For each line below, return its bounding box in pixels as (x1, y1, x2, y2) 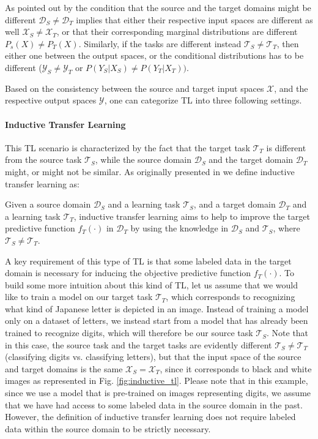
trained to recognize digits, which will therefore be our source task (5, 326, 253, 339)
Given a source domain (5, 198, 91, 211)
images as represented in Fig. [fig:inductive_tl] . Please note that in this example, (5, 374, 308, 387)
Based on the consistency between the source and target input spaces (5, 81, 264, 94)
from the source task (5, 153, 82, 166)
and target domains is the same (5, 362, 123, 375)
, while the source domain (95, 153, 192, 166)
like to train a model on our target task (5, 290, 153, 303)
